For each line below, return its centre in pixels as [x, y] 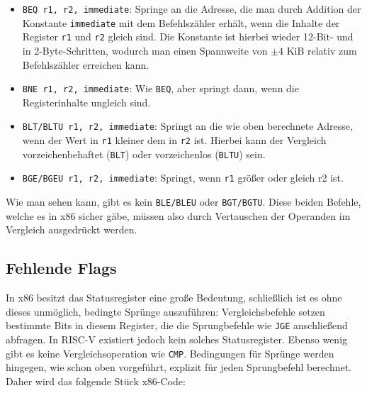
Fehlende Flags [61, 268]
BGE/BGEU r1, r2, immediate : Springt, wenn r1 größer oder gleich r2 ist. [183, 178]
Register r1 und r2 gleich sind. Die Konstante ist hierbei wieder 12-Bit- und [188, 37]
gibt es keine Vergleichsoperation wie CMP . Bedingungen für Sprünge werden [170, 353]
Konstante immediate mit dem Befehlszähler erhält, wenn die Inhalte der [181, 22]
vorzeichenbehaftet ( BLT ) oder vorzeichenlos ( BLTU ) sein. [144, 154]
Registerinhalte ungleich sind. [86, 102]
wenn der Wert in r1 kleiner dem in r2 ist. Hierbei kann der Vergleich [174, 140]
